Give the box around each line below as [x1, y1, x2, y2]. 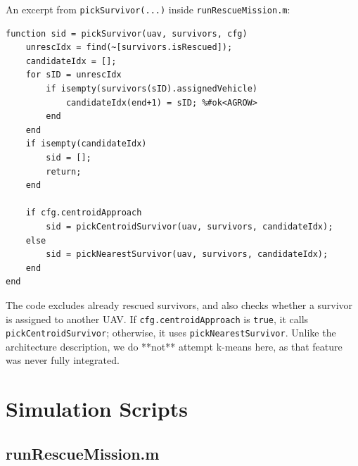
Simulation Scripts [6, 394, 188, 423]
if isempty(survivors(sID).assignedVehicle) [46, 84, 257, 94]
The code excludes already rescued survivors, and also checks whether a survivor [6, 297, 353, 312]
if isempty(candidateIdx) [25, 139, 147, 149]
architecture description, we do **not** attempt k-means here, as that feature [6, 339, 343, 353]
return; [46, 166, 82, 177]
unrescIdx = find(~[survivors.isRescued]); [25, 42, 233, 53]
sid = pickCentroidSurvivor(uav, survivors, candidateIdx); [46, 221, 333, 232]
